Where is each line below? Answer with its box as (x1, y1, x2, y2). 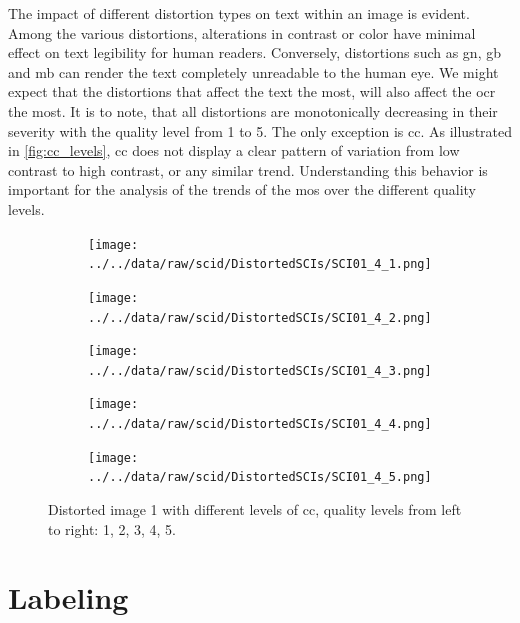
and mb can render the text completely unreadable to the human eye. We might (8, 61, 499, 82)
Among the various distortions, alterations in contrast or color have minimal (8, 22, 476, 43)
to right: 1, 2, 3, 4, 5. (48, 518, 176, 539)
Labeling (8, 577, 129, 618)
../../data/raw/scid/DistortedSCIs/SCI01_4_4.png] (88, 417, 432, 432)
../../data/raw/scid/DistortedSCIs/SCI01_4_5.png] (88, 470, 432, 485)
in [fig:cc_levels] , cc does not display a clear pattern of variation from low (8, 140, 460, 161)
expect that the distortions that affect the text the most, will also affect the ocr (8, 81, 496, 102)
